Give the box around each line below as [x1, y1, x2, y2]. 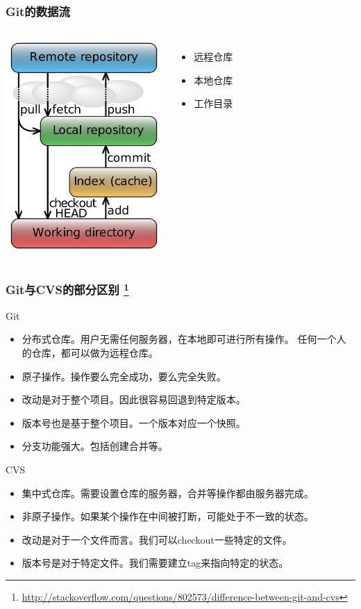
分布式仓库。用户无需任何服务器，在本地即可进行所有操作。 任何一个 [22, 332, 337, 346]
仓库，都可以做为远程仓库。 [31, 346, 158, 360]
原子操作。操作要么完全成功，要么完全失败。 [22, 368, 226, 383]
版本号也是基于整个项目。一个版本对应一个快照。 [22, 415, 246, 430]
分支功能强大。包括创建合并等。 [22, 439, 168, 453]
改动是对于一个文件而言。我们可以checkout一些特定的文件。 [22, 532, 292, 546]
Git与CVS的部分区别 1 [6, 279, 129, 298]
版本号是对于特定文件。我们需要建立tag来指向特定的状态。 [22, 555, 289, 570]
